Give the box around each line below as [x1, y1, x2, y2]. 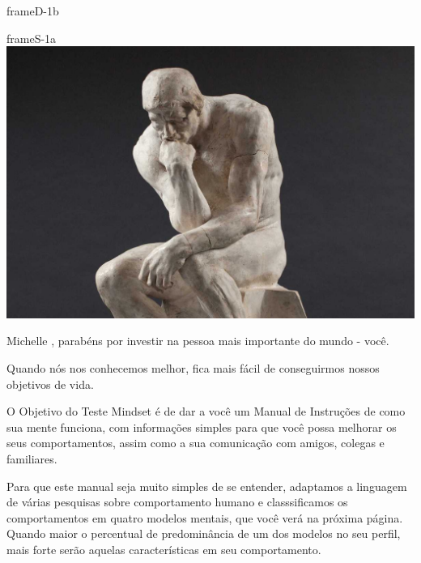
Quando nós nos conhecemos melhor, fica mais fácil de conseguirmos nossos [6, 360, 380, 377]
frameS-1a [6, 29, 57, 46]
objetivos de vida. [6, 375, 94, 392]
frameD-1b [6, 2, 59, 19]
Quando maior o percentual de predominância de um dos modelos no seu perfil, [6, 525, 401, 542]
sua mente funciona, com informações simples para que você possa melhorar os [6, 418, 397, 435]
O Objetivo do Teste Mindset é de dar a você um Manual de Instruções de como [6, 403, 406, 420]
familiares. [6, 450, 57, 467]
